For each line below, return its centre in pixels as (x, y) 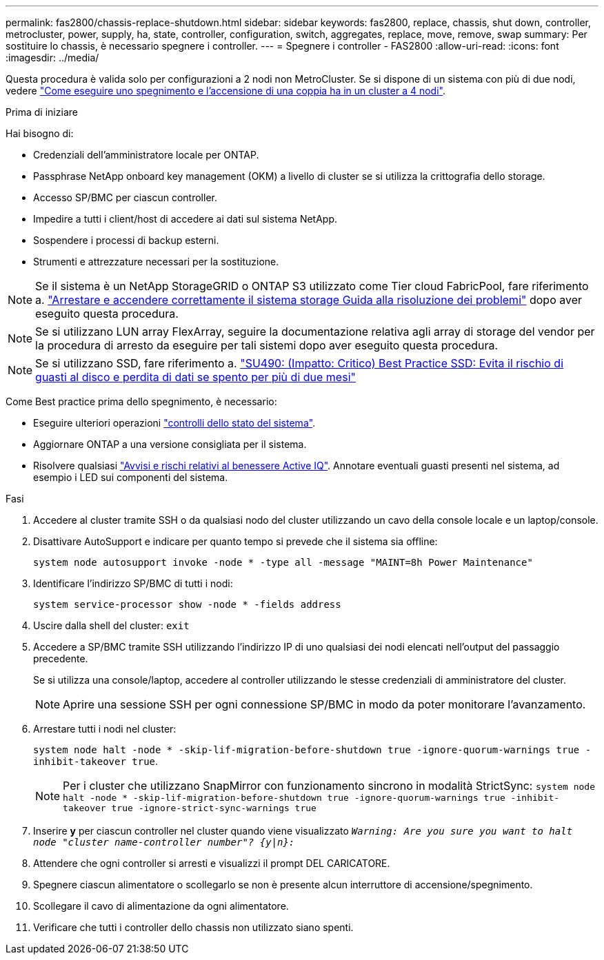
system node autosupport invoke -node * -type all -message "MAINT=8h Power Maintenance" (283, 562)
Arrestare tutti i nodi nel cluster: (105, 729)
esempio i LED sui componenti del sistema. (131, 477)
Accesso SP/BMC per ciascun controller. (125, 197)
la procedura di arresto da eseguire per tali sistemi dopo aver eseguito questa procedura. (267, 345)
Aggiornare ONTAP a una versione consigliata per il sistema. (170, 444)
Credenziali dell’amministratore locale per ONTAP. (146, 155)
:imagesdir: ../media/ (52, 58)
